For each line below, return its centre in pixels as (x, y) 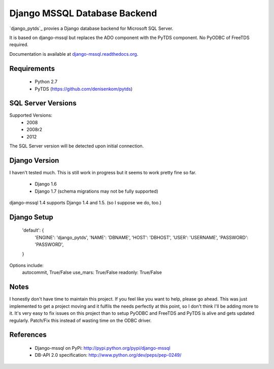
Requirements (32, 68)
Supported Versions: (31, 115)
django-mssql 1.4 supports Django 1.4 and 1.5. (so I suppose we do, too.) (85, 203)
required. (19, 45)
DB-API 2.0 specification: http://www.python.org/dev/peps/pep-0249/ (108, 355)
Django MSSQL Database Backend (83, 13)
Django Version (34, 160)
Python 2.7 (46, 82)
